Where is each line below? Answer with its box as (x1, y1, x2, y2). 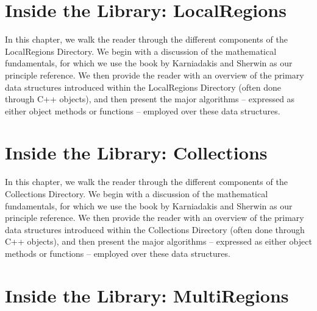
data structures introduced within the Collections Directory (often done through (5, 223, 305, 236)
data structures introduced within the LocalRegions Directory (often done (5, 80, 281, 93)
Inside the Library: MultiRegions (5, 282, 289, 307)
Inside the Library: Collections (5, 140, 268, 165)
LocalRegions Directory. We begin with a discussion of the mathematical (5, 44, 277, 57)
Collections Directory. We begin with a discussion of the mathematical (5, 187, 268, 200)
